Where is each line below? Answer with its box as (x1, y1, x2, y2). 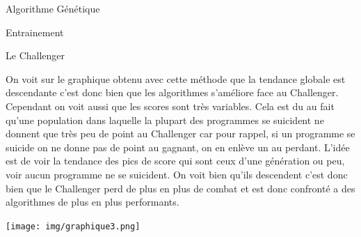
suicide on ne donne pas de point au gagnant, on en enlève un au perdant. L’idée (6, 139, 350, 154)
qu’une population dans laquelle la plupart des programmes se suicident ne (6, 112, 324, 127)
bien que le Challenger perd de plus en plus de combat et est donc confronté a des (6, 181, 355, 195)
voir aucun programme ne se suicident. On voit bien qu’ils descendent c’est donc (6, 167, 348, 181)
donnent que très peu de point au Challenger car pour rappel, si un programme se (6, 126, 355, 141)
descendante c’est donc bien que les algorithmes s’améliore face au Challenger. (6, 85, 339, 100)
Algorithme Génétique (6, 1, 100, 15)
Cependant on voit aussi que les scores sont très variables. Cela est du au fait (6, 98, 335, 113)
